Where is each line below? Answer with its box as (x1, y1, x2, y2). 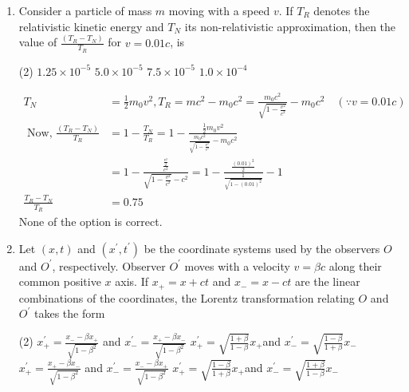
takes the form (33, 305, 105, 322)
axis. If (115, 273, 148, 290)
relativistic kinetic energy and (18, 18, 164, 34)
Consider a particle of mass (18, 2, 152, 18)
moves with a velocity (184, 257, 290, 274)
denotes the (313, 2, 370, 18)
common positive (18, 273, 101, 290)
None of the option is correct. (18, 213, 163, 230)
